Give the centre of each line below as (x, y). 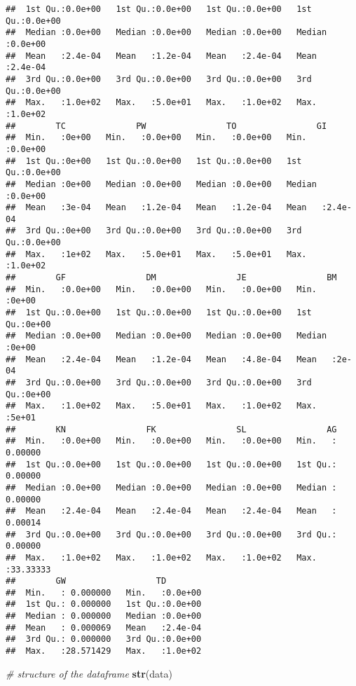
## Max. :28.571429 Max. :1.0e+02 (104, 651)
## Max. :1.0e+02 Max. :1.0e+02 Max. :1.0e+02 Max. (161, 557)
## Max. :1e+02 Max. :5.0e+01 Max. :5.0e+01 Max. (156, 254)
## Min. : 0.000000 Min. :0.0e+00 (104, 592)
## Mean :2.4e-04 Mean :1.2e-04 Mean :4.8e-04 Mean (161, 359)
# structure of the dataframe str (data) (89, 673)
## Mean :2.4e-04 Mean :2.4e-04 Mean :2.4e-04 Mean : (171, 511)
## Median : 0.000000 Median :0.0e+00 (104, 616)
